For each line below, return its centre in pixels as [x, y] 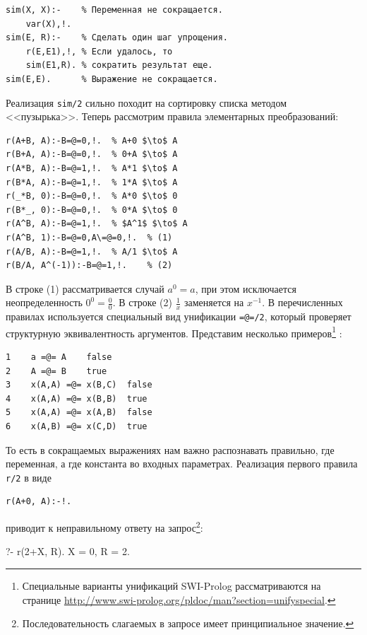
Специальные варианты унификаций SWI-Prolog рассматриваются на [172, 585]
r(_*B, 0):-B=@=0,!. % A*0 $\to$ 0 [92, 196]
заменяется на [214, 302]
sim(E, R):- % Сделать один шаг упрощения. [117, 38]
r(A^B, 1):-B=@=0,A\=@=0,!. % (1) [89, 237]
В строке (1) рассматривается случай [85, 288]
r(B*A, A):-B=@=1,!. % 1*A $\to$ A [92, 182]
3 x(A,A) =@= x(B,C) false [79, 385]
